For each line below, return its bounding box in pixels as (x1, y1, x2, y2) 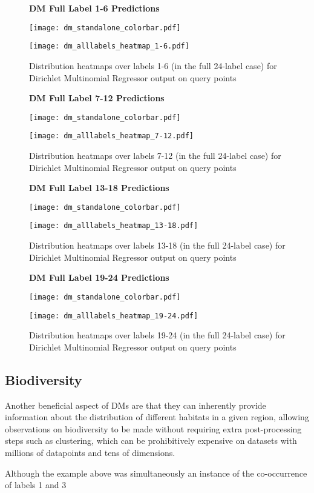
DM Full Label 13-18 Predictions (29, 181, 169, 194)
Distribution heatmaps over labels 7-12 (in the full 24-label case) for (29, 149, 281, 161)
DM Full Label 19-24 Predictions (29, 271, 169, 284)
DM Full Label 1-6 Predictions (29, 2, 160, 14)
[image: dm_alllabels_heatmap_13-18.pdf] (29, 221, 198, 230)
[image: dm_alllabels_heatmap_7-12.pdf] (29, 132, 194, 141)
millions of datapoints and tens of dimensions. (5, 446, 175, 458)
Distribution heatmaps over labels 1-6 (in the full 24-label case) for (29, 59, 277, 72)
